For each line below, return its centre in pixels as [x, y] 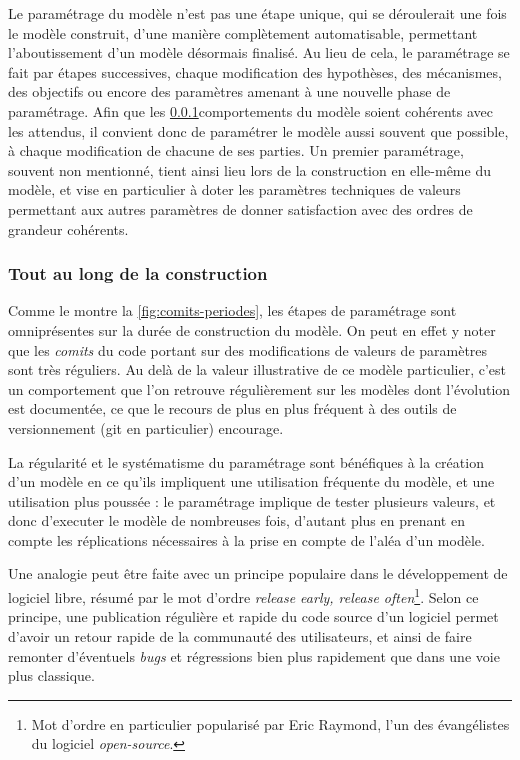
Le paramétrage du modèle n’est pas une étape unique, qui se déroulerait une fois [257, 13]
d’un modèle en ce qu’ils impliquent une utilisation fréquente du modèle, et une [251, 481]
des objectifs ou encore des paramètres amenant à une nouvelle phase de [229, 91]
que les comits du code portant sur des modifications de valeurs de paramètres [248, 349]
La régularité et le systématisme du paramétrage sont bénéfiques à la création [246, 461]
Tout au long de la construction [138, 273]
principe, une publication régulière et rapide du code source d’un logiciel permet [253, 616]
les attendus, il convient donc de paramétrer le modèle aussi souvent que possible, [258, 130]
